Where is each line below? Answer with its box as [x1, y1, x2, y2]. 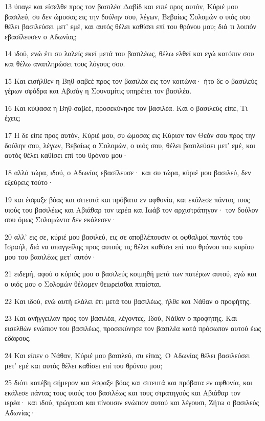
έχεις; [5, 112, 21, 123]
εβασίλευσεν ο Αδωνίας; [5, 31, 77, 41]
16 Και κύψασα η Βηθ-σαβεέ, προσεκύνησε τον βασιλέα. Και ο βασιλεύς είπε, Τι [5, 102, 248, 113]
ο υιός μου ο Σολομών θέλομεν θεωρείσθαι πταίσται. [5, 278, 162, 289]
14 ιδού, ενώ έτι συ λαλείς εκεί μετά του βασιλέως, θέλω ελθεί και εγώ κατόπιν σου [5, 48, 254, 59]
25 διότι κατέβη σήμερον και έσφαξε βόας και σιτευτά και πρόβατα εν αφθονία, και [5, 377, 253, 388]
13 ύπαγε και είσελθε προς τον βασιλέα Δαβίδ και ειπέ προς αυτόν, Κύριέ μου [5, 1, 238, 11]
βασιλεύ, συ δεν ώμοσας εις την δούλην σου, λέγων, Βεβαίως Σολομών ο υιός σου [5, 11, 251, 21]
